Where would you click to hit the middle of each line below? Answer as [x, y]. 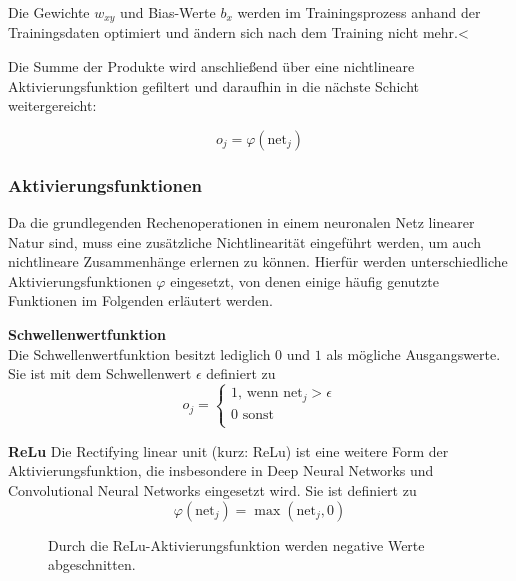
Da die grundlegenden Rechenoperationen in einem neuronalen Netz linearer [241, 222]
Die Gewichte [49, 12]
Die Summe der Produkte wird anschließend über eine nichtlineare [211, 66]
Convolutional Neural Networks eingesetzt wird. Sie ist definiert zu [212, 490]
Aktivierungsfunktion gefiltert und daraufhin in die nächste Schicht [214, 85]
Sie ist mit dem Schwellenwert [100, 373]
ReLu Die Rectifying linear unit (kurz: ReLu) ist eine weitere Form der [228, 450]
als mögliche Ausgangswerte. [413, 353]
